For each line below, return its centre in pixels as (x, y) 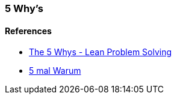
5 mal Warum (55, 71)
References (28, 31)
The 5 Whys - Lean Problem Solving (101, 52)
